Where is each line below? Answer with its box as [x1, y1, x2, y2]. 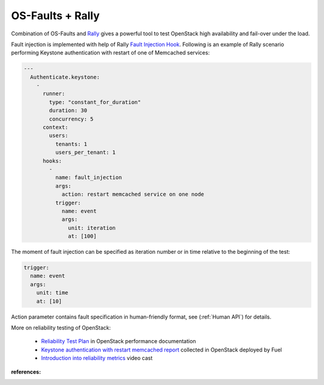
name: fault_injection [55, 174, 122, 181]
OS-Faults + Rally [11, 9, 100, 22]
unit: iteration [68, 225, 116, 231]
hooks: [43, 157, 62, 164]
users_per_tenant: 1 [55, 149, 116, 156]
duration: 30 [49, 107, 88, 114]
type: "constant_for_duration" [49, 99, 141, 105]
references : [11, 368, 41, 375]
